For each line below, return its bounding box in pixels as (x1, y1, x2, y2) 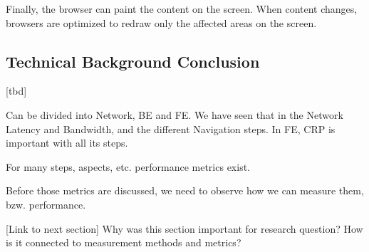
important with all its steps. (6, 135, 128, 150)
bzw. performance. (6, 196, 86, 211)
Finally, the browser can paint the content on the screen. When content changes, (6, 1, 358, 16)
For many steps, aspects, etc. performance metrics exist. (6, 159, 250, 174)
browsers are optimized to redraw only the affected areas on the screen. (6, 15, 317, 30)
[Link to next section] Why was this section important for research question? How (6, 221, 363, 236)
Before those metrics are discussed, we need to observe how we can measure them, (6, 183, 364, 198)
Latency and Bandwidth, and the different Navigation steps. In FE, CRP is (6, 121, 336, 136)
